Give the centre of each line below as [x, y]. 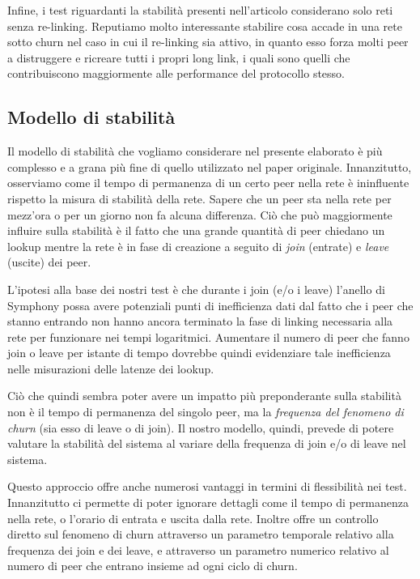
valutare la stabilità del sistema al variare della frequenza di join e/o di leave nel [207, 443]
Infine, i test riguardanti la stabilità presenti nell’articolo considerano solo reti [200, 10]
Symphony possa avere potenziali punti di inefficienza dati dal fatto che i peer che [210, 305]
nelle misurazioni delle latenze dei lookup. [111, 368]
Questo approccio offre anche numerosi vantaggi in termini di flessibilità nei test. [207, 486]
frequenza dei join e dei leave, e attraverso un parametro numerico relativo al [198, 549]
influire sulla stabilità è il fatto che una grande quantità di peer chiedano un [196, 230]
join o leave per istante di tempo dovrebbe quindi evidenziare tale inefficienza [199, 353]
